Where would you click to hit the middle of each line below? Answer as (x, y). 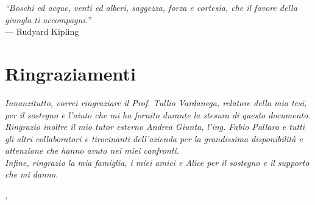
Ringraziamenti (70, 73)
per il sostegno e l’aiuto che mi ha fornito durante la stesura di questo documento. (158, 114)
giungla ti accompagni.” (48, 19)
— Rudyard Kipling (42, 31)
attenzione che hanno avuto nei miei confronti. (92, 150)
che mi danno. (32, 174)
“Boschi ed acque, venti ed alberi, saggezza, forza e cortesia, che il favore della (151, 7)
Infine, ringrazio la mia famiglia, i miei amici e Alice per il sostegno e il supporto (157, 162)
